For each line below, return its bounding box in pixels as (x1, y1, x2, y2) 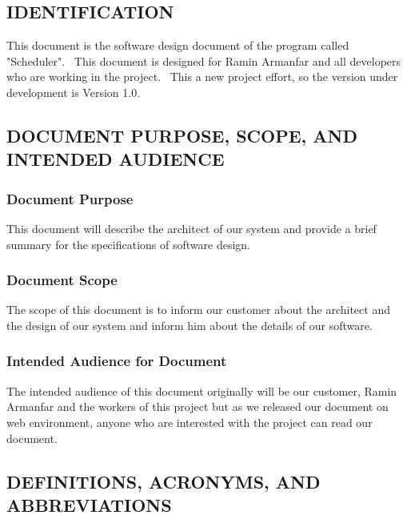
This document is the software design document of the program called (6, 37, 349, 54)
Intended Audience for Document (6, 351, 227, 371)
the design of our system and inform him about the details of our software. (6, 316, 373, 333)
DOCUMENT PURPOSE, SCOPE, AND (6, 123, 357, 147)
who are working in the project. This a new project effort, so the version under (6, 68, 398, 85)
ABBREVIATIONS (6, 492, 172, 517)
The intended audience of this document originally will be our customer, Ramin (6, 382, 397, 399)
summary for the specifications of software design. (6, 235, 250, 252)
